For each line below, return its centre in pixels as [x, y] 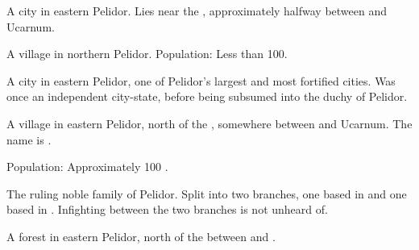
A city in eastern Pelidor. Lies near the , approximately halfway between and [197, 10]
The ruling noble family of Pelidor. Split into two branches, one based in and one [207, 193]
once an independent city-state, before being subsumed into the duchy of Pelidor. [207, 96]
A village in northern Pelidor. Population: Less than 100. [147, 54]
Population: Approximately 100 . [87, 167]
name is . [29, 139]
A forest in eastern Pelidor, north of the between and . [141, 236]
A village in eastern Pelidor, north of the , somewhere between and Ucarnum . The [209, 123]
